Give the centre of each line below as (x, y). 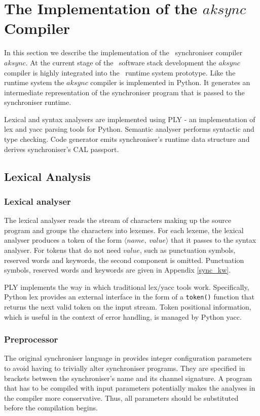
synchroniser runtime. (38, 102)
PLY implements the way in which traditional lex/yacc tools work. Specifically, (127, 287)
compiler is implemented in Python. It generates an (170, 82)
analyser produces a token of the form (63, 240)
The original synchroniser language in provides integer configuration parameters (128, 358)
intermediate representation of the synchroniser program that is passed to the (124, 92)
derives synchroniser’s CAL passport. (62, 149)
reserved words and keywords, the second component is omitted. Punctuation (124, 260)
